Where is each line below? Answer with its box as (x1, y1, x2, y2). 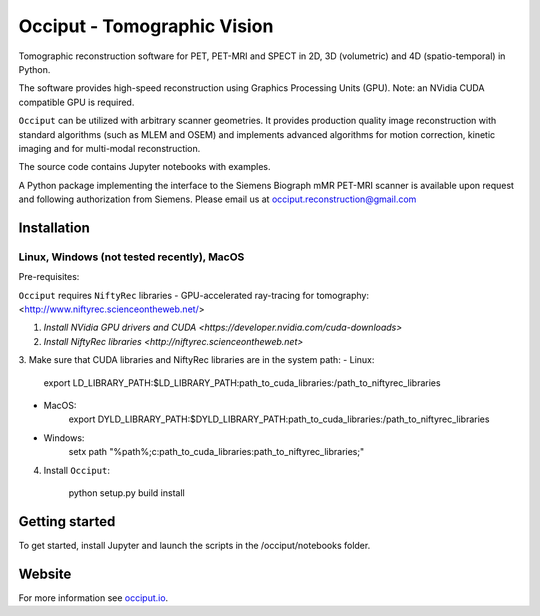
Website (18, 565, 72, 582)
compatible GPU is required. (18, 96, 135, 108)
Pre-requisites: (18, 271, 80, 283)
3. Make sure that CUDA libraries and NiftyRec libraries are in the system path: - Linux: (18, 354, 375, 366)
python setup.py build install (68, 486, 185, 499)
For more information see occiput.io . (18, 591, 169, 604)
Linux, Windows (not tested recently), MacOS (18, 250, 245, 264)
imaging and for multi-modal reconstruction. (18, 142, 201, 154)
